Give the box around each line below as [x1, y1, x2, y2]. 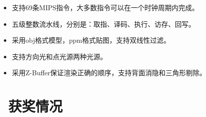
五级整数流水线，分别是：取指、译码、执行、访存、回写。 [12, 18, 195, 29]
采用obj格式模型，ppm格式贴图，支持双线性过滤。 [12, 35, 171, 45]
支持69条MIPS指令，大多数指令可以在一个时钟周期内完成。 [12, 2, 199, 12]
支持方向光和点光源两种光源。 [12, 51, 107, 61]
